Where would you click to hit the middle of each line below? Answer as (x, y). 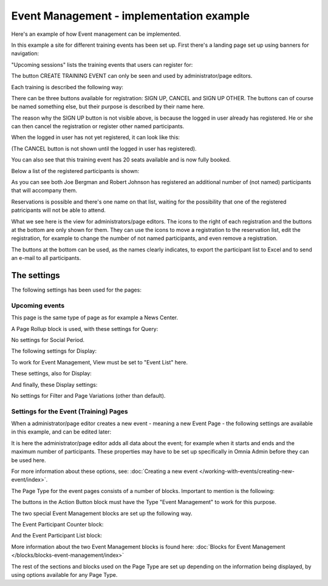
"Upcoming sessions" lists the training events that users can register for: (102, 64)
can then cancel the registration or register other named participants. (98, 126)
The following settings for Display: (54, 351)
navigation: (25, 53)
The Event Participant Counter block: (57, 524)
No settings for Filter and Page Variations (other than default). (88, 395)
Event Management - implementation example (131, 16)
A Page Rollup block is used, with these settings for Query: (85, 329)
